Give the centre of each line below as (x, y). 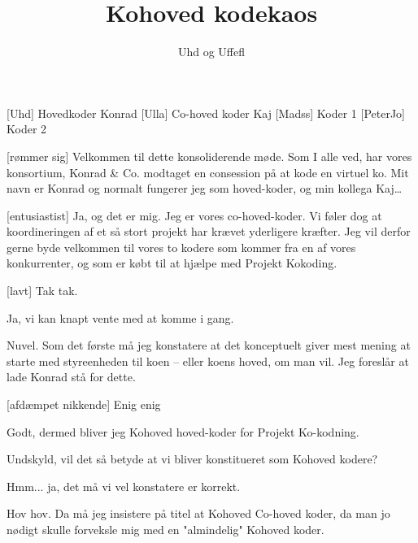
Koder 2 (27, 129)
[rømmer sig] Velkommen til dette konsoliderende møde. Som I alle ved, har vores (209, 156)
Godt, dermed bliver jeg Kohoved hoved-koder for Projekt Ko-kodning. (183, 431)
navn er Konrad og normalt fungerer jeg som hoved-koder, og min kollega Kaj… (205, 188)
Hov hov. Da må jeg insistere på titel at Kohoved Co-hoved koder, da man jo (198, 513)
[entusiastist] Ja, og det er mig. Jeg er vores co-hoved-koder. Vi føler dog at (194, 215)
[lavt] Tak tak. (42, 291)
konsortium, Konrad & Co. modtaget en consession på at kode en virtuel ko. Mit (208, 172)
